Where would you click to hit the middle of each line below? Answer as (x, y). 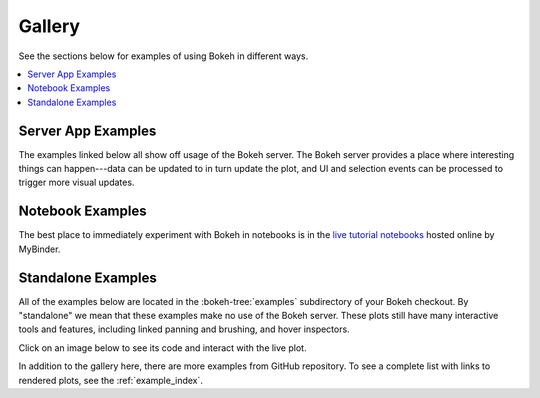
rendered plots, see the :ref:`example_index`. (111, 380)
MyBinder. (39, 249)
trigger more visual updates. (76, 182)
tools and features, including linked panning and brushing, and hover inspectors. (184, 329)
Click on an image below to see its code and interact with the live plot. (162, 347)
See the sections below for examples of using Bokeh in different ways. (163, 56)
